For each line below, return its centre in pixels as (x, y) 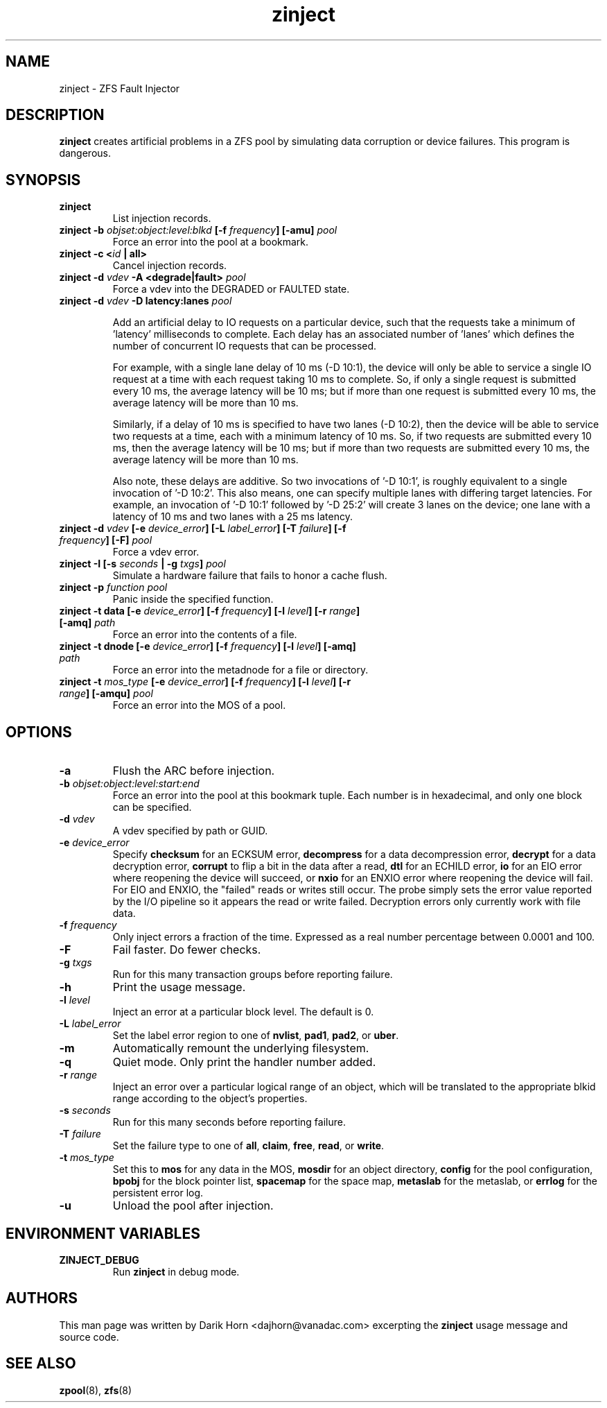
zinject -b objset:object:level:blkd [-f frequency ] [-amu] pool (198, 230)
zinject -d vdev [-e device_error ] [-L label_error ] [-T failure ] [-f (203, 529)
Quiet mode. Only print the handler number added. (244, 1062)
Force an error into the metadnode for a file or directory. (240, 670)
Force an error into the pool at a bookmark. (211, 242)
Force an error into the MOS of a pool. (199, 705)
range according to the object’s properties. (210, 1099)
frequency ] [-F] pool (106, 540)
